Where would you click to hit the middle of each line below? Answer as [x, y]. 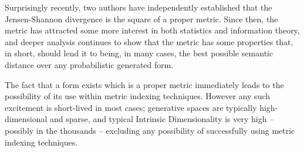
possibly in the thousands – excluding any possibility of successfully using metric [150, 130]
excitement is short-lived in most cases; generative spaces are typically [131, 107]
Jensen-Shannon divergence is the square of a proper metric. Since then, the [141, 18]
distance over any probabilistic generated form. [89, 64]
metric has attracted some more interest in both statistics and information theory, [152, 30]
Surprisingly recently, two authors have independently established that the [139, 7]
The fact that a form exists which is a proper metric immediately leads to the [144, 84]
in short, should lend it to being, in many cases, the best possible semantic [139, 53]
